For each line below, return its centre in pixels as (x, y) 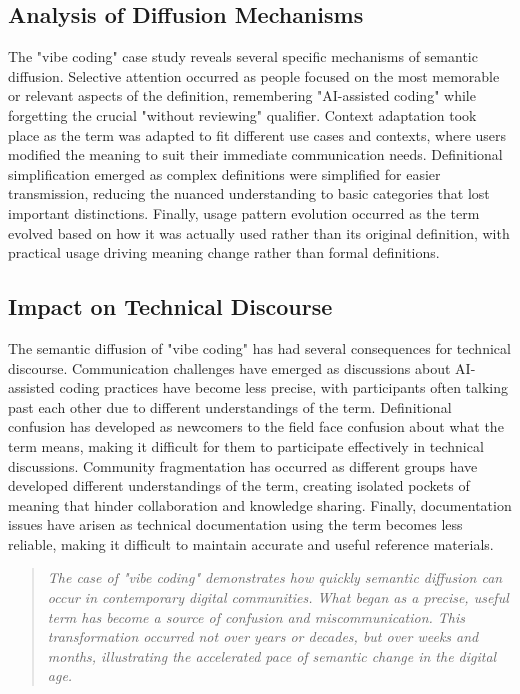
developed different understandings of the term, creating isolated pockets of (239, 485)
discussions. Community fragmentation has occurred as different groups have (243, 465)
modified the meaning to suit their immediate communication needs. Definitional (255, 154)
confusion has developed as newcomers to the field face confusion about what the (256, 426)
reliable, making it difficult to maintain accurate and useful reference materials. (251, 543)
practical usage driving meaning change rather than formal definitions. (224, 252)
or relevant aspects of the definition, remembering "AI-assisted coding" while (242, 95)
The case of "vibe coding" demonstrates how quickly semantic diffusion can (275, 577)
